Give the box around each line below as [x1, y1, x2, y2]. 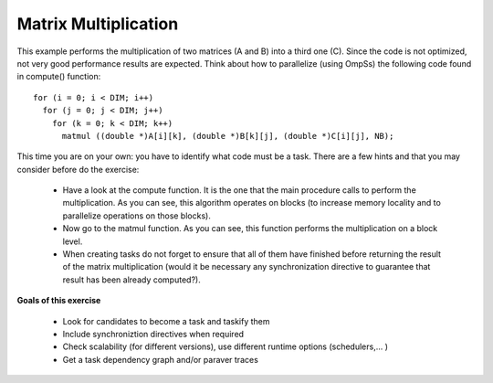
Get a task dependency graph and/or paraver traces [62, 354, 259, 365]
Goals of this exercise [16, 295, 101, 306]
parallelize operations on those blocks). [62, 210, 212, 221]
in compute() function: [16, 71, 101, 82]
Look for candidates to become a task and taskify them [62, 315, 270, 326]
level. [62, 236, 83, 247]
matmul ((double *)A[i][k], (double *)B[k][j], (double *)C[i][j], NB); [61, 131, 394, 141]
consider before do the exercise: [16, 164, 140, 175]
